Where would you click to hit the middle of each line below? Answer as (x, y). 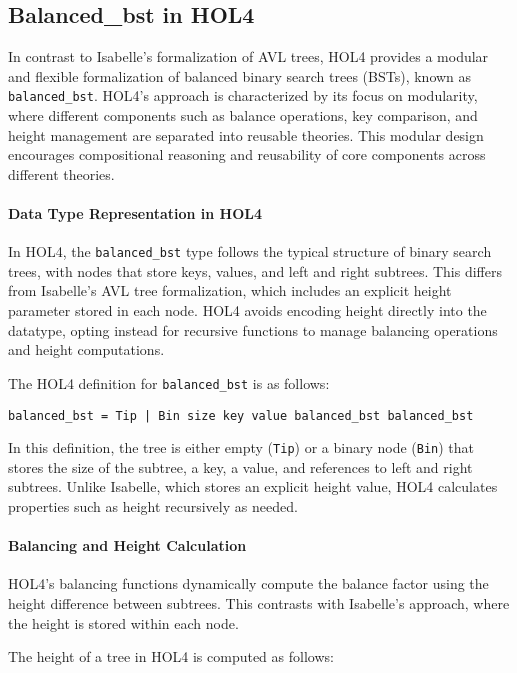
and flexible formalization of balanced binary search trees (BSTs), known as (240, 75)
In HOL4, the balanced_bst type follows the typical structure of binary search (250, 251)
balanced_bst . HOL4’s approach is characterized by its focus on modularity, (243, 95)
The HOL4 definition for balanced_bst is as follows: (169, 382)
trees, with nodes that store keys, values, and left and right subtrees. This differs (255, 270)
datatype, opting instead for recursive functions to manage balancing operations (253, 329)
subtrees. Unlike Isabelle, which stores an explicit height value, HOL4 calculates (253, 486)
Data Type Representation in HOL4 (135, 213)
